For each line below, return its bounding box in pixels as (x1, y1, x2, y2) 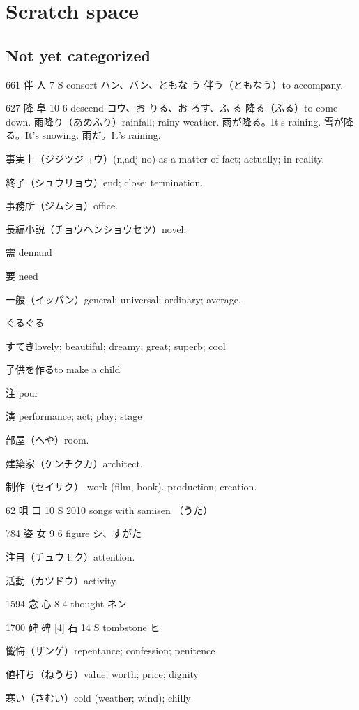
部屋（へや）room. (6, 432, 89, 447)
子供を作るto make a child (6, 362, 121, 377)
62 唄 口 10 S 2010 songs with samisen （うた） (6, 502, 213, 517)
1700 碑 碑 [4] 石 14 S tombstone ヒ (6, 619, 160, 634)
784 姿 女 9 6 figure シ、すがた (6, 526, 142, 541)
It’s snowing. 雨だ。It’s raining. (24, 128, 161, 142)
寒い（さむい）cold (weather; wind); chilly (6, 690, 191, 704)
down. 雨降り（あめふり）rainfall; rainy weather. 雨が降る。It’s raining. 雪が (6, 114, 344, 128)
